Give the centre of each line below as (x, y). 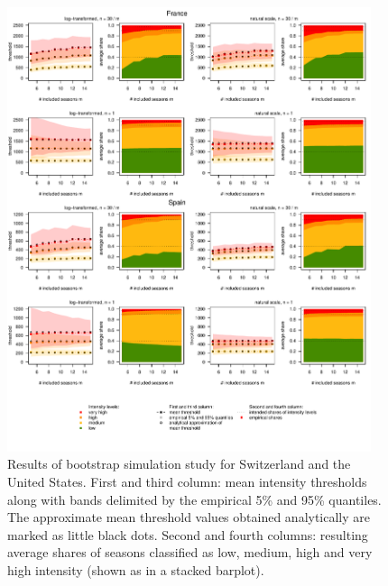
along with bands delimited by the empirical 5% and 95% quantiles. (194, 499)
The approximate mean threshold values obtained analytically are (189, 517)
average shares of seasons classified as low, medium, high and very (190, 552)
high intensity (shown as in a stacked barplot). (136, 569)
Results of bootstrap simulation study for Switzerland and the (179, 464)
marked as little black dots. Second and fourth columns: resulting (188, 534)
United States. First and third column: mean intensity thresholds (187, 481)
